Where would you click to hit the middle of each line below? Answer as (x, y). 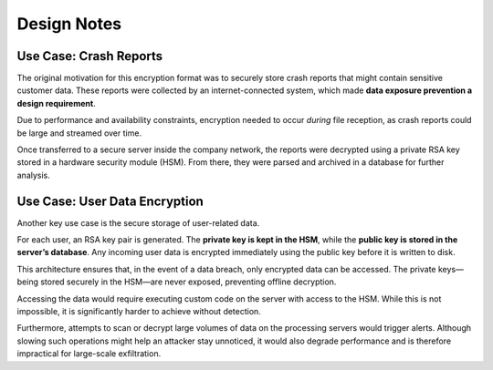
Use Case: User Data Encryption (110, 201)
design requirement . (56, 103)
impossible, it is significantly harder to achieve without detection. (139, 312)
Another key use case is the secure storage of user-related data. (138, 222)
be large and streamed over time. (79, 133)
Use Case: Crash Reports (90, 56)
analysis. (33, 175)
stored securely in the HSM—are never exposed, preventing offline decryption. (188, 282)
